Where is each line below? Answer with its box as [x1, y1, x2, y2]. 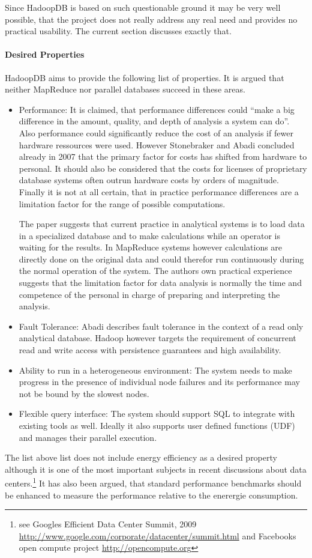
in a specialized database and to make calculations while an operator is [19, 229, 280, 241]
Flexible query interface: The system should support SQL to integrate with [19, 407, 295, 420]
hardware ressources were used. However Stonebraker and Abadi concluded [19, 138, 295, 151]
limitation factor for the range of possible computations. [19, 197, 226, 210]
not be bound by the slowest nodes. [19, 387, 149, 399]
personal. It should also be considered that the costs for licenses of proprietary [19, 162, 307, 174]
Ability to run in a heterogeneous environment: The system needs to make [19, 363, 292, 376]
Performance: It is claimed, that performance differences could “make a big [19, 103, 295, 115]
